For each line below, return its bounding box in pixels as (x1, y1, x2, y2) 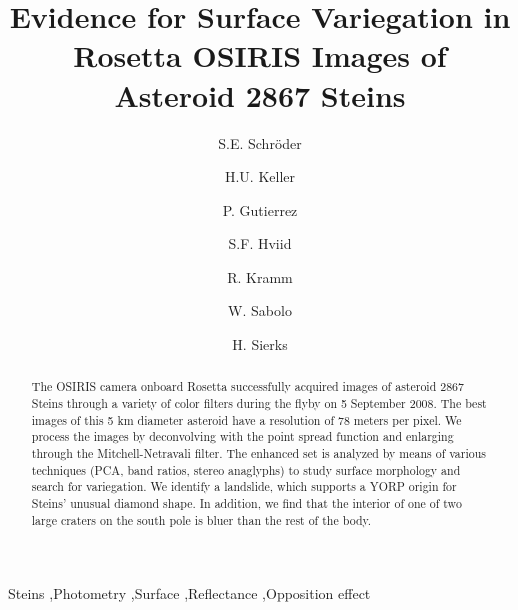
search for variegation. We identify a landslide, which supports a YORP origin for (31, 478, 457, 495)
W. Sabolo (228, 300, 292, 321)
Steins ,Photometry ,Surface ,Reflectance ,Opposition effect (8, 583, 371, 604)
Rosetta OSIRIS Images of (73, 35, 447, 76)
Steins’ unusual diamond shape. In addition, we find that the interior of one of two (31, 495, 462, 512)
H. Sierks (232, 334, 288, 355)
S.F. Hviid (228, 233, 292, 254)
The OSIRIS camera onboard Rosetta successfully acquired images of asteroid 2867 (31, 378, 464, 395)
